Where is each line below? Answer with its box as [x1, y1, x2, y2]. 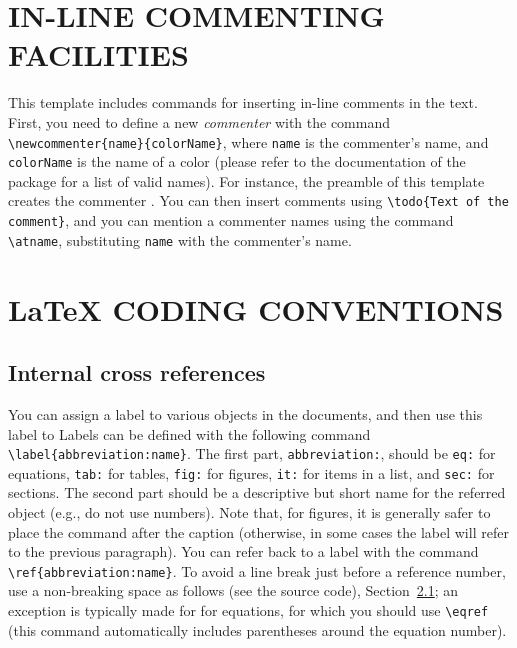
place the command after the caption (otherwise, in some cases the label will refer [8, 521, 509, 542]
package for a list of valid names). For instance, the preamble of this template [8, 170, 485, 191]
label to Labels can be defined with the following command [8, 423, 371, 444]
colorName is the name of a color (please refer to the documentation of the [8, 151, 466, 172]
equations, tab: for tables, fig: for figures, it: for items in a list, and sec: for [8, 462, 495, 483]
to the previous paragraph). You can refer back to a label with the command [8, 541, 479, 562]
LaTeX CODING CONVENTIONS [8, 288, 504, 329]
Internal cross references [8, 357, 266, 388]
